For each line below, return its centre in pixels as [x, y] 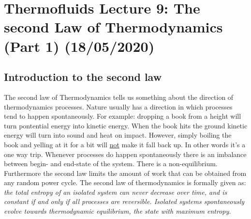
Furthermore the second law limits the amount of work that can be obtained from [125, 173]
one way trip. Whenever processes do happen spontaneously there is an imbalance [125, 154]
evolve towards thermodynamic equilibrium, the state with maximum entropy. [118, 211]
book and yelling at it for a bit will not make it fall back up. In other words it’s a [125, 144]
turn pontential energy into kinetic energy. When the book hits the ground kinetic [126, 125]
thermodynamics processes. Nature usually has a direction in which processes [118, 106]
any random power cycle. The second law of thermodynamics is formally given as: [125, 182]
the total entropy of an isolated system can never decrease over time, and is [116, 192]
